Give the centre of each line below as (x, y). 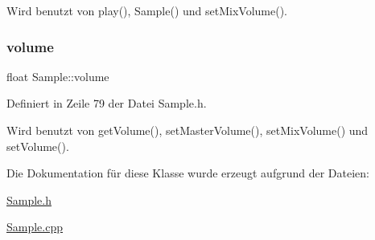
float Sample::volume (58, 76)
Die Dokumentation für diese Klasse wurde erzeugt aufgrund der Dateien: (188, 173)
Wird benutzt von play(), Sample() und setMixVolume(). (147, 10)
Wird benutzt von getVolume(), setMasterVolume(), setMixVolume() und (187, 130)
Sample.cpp (35, 227)
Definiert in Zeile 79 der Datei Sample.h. (107, 103)
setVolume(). (38, 146)
